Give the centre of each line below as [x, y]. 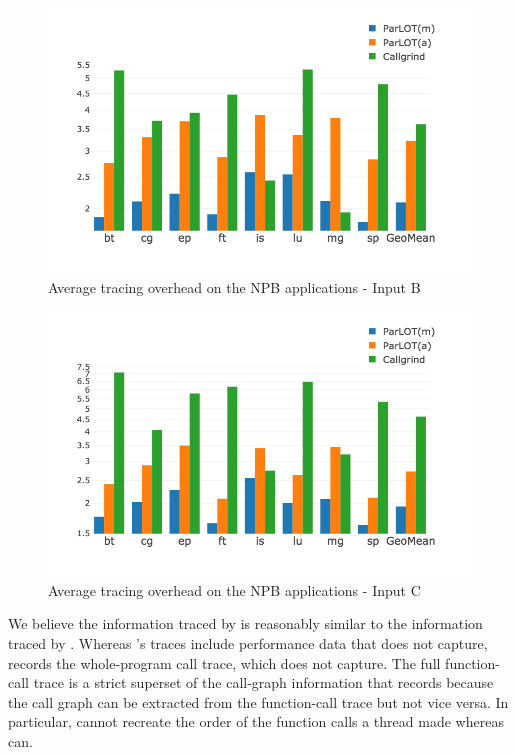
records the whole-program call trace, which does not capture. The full [224, 662]
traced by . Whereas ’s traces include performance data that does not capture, [248, 642]
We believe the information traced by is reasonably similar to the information [245, 623]
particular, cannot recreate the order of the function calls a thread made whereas [256, 721]
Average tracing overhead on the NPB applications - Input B [234, 286]
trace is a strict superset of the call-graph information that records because [263, 682]
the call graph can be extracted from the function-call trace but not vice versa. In [258, 701]
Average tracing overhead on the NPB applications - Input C [234, 589]
